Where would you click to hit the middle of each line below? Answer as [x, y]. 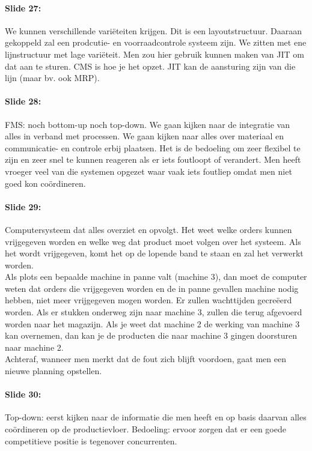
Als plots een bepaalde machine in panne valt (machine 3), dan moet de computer [156, 277]
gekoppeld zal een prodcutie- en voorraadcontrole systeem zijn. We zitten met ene [156, 42]
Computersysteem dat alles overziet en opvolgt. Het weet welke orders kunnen [148, 229]
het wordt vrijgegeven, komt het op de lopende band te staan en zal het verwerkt [154, 253]
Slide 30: [23, 394]
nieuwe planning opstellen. [54, 371]
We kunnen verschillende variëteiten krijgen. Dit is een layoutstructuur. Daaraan [154, 30]
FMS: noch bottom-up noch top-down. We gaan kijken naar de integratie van [147, 124]
